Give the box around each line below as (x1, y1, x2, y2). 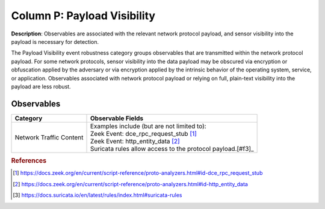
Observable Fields (90, 114, 144, 123)
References (11, 157, 47, 165)
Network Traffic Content (14, 133, 84, 141)
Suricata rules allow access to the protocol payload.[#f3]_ (90, 144, 254, 153)
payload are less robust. (11, 83, 72, 90)
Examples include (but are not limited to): (90, 122, 207, 130)
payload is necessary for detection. (11, 38, 99, 45)
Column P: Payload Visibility (11, 9, 156, 22)
